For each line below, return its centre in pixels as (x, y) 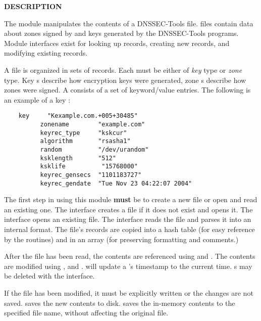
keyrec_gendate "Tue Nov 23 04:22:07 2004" (116, 183)
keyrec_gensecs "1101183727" (91, 175)
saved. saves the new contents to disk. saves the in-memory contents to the (120, 303)
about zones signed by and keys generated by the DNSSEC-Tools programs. (121, 33)
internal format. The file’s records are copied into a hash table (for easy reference (129, 229)
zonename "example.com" (93, 124)
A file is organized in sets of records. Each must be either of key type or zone (123, 70)
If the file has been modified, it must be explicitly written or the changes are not (129, 293)
